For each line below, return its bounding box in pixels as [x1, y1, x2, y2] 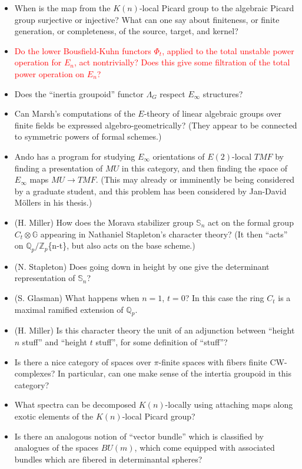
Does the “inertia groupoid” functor [14, 87, 144, 100]
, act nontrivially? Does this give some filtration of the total [74, 56, 290, 68]
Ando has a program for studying [14, 150, 135, 162]
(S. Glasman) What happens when [14, 292, 140, 304]
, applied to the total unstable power [162, 44, 294, 57]
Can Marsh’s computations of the [14, 107, 135, 120]
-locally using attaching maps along [165, 398, 293, 411]
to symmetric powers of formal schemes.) [14, 130, 162, 143]
